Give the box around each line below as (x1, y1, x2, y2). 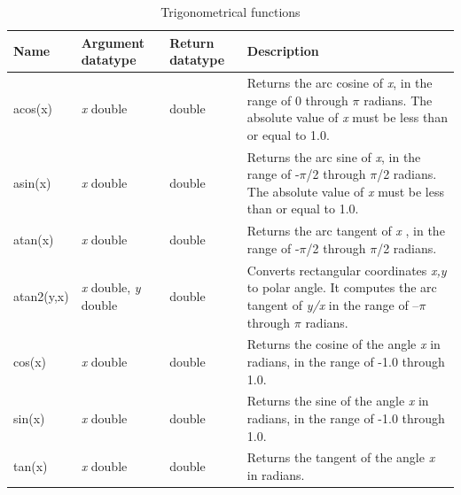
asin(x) (13, 174, 51, 192)
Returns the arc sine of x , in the (246, 147, 421, 166)
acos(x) (13, 99, 53, 118)
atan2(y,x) (13, 287, 69, 306)
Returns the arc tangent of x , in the (246, 221, 445, 240)
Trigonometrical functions (160, 3, 301, 20)
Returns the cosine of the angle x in (246, 335, 441, 353)
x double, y (81, 278, 141, 297)
